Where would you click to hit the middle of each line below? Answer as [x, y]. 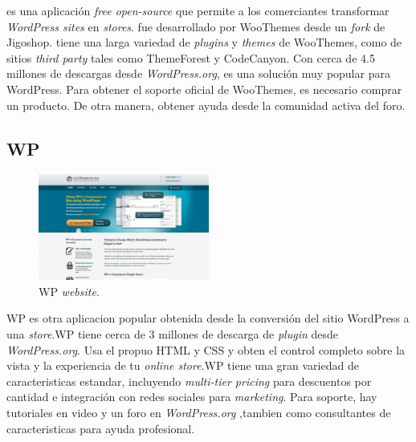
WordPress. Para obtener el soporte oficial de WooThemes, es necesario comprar [204, 89]
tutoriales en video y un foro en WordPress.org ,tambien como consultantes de [199, 412]
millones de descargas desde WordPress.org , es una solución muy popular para [198, 73]
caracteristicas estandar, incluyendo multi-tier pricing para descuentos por [189, 381]
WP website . [69, 291]
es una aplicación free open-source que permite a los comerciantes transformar [198, 10]
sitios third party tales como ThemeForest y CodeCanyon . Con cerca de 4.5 [191, 57]
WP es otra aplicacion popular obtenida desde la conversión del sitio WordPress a [208, 318]
